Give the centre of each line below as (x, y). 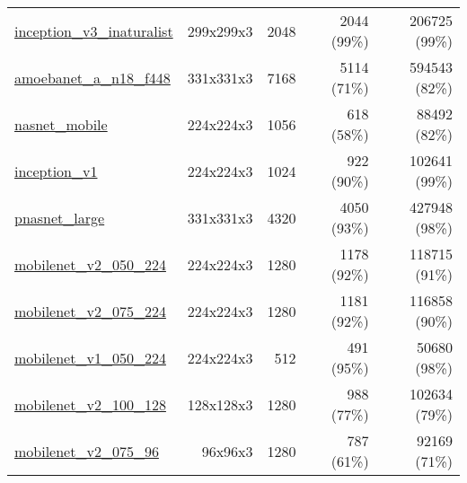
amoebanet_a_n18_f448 (93, 77)
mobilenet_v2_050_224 (90, 264)
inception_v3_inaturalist (94, 31)
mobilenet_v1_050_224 (90, 357)
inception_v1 (56, 171)
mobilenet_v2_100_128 (90, 404)
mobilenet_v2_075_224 (90, 311)
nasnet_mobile (61, 124)
